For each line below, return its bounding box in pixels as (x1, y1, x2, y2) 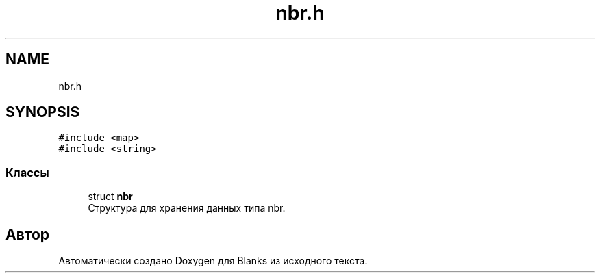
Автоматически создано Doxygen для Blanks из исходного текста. (58, 255, 368, 267)
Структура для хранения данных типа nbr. (88, 202, 286, 214)
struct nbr (88, 190, 133, 203)
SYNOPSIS (5, 103, 80, 121)
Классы (5, 165, 49, 179)
